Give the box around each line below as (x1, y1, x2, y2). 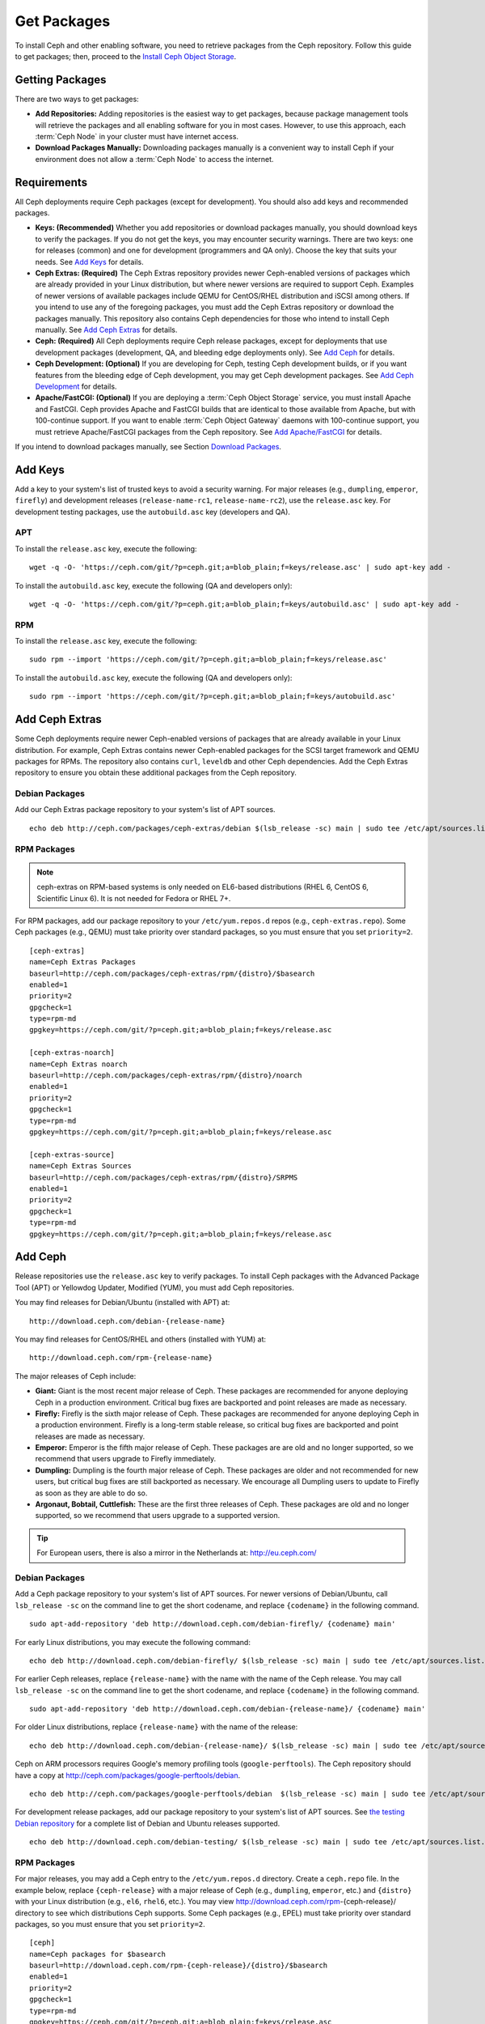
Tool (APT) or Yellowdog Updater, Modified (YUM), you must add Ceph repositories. (15, 1282, 294, 1292)
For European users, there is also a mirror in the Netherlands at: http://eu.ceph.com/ (36, 1548, 317, 1558)
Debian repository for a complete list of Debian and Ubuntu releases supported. (15, 1818, 280, 1828)
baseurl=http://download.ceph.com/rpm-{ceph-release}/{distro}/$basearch (29, 1961, 328, 1971)
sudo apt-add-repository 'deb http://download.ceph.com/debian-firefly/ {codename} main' (29, 1619, 396, 1629)
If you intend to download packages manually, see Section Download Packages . (15, 441, 282, 451)
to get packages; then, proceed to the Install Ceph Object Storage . (15, 51, 237, 61)
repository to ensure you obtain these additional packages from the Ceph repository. (15, 768, 297, 777)
